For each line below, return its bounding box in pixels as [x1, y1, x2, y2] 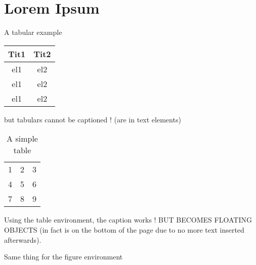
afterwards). [4, 234, 41, 245]
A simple [7, 132, 38, 145]
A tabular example [4, 27, 62, 37]
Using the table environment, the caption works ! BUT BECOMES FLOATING [4, 214, 252, 225]
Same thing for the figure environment [4, 251, 123, 262]
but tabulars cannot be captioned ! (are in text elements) [4, 114, 181, 124]
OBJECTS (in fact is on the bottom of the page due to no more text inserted [4, 224, 244, 235]
